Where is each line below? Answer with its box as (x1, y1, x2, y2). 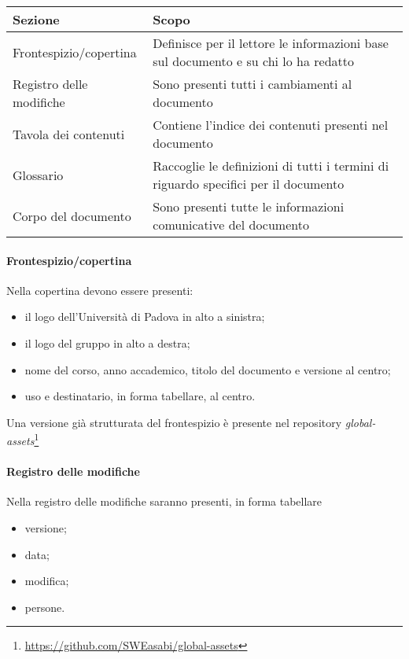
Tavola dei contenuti (13, 124, 125, 143)
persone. (24, 598, 65, 615)
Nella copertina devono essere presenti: (6, 282, 193, 298)
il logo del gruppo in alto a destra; (24, 334, 190, 351)
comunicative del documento (153, 215, 309, 234)
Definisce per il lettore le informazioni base (153, 34, 389, 52)
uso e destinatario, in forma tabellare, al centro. (24, 388, 256, 404)
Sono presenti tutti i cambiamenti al (153, 75, 352, 93)
